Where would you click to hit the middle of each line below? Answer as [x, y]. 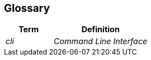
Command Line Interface [100, 41]
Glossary [27, 8]
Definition [100, 30]
